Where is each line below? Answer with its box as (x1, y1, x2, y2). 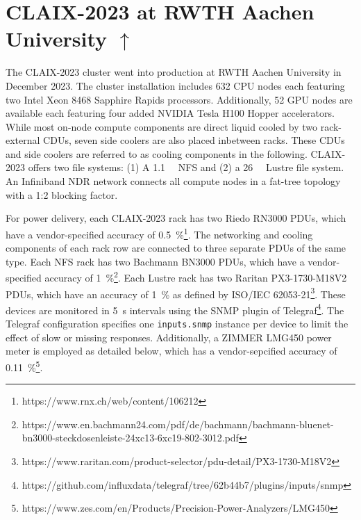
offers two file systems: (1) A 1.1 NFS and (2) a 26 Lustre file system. (28, 160, 344, 174)
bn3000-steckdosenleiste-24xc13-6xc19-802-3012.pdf (22, 430, 239, 445)
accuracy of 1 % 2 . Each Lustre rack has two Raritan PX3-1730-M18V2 (44, 268, 347, 284)
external (6, 133, 40, 147)
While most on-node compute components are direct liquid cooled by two (6, 119, 317, 133)
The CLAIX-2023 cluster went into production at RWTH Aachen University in (6, 65, 342, 79)
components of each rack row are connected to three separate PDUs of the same (6, 241, 346, 255)
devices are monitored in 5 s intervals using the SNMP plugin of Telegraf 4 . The (6, 300, 344, 317)
